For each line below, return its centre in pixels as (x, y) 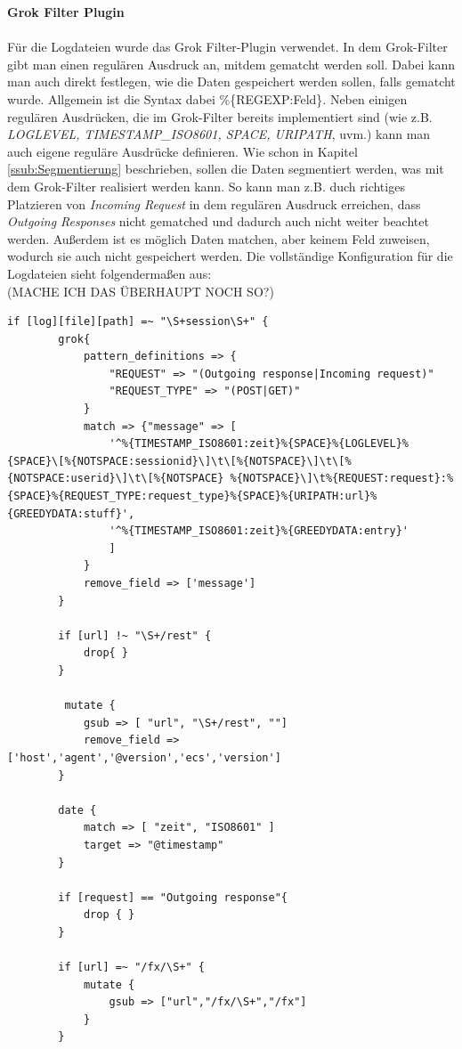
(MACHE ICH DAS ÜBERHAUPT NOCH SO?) (141, 291)
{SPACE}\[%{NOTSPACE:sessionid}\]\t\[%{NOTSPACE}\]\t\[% (179, 461)
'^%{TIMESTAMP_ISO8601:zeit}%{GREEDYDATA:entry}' (259, 531)
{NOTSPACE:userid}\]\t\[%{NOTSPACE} (116, 479)
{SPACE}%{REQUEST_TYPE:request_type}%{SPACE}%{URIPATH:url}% (192, 496)
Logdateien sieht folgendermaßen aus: (109, 273)
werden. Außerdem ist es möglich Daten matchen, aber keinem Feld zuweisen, (219, 238)
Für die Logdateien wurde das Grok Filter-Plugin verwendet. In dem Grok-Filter (227, 47)
